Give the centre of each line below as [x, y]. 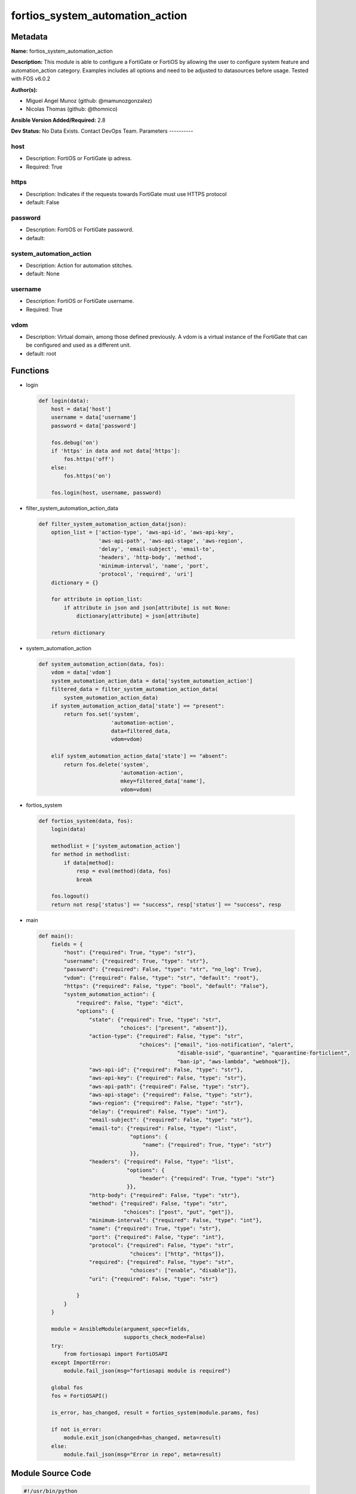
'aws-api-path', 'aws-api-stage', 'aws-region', [171, 541]
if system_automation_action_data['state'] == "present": [138, 706]
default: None [43, 274]
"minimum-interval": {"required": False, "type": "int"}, [176, 1220]
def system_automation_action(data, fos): [102, 664]
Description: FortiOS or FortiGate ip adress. [79, 158]
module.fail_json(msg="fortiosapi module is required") [147, 1371]
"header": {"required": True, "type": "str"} [207, 1178]
